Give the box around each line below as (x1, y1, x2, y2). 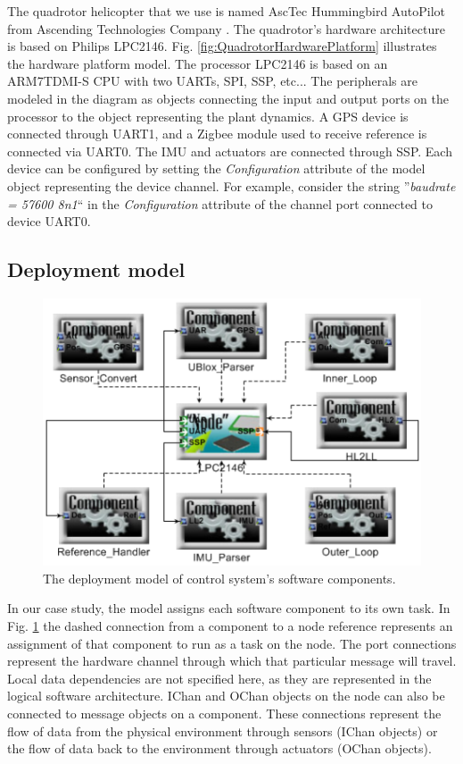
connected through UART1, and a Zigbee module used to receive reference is (7, 124, 427, 143)
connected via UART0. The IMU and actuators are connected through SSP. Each (7, 141, 452, 160)
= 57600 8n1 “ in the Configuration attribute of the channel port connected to (7, 194, 434, 213)
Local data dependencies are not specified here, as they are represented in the (7, 668, 432, 687)
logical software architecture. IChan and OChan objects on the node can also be (7, 686, 445, 705)
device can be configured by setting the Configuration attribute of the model (7, 159, 426, 178)
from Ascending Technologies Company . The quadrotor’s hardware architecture (7, 19, 445, 38)
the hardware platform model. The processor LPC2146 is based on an (7, 54, 388, 72)
